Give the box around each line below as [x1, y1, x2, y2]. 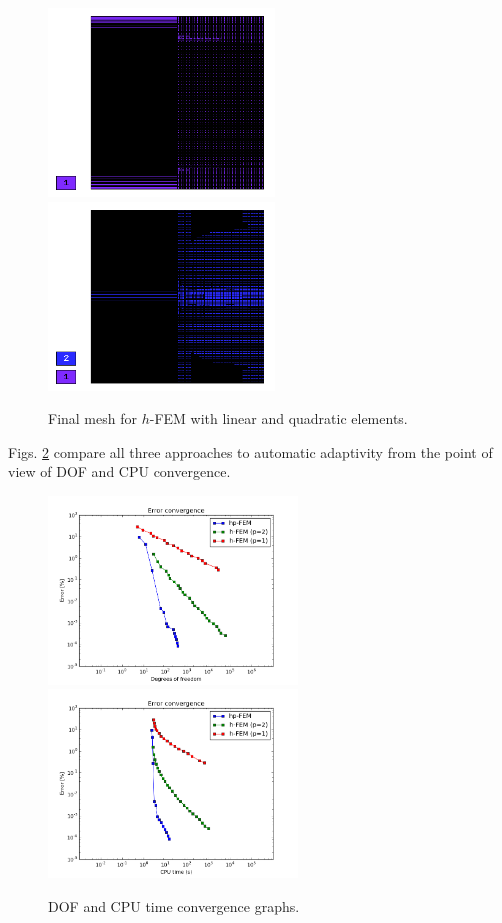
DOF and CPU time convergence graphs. [48, 896, 300, 917]
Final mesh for [48, 408, 137, 429]
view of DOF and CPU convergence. [8, 461, 231, 482]
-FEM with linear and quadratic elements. [149, 408, 408, 429]
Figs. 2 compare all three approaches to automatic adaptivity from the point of [8, 441, 493, 462]
